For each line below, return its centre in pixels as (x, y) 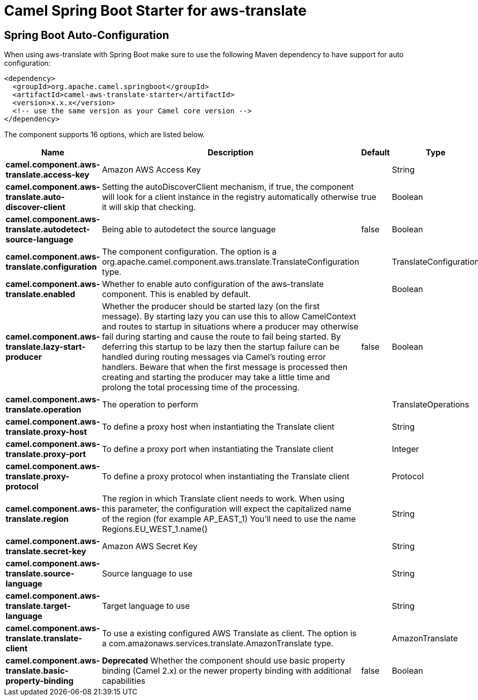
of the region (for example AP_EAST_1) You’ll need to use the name (229, 519)
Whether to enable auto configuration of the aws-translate (213, 284)
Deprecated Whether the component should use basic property (224, 661)
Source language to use (147, 574)
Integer (405, 449)
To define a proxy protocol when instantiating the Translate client (226, 477)
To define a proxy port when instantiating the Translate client (218, 449)
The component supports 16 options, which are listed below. (105, 135)
